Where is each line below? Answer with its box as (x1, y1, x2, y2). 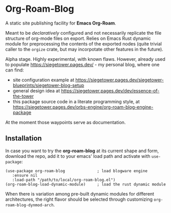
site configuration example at (12, 77, 75, 83)
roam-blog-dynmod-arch (5, 202, 54, 207)
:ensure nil (12, 173, 38, 178)
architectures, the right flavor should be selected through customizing (5, 196, 153, 202)
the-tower (12, 93, 34, 99)
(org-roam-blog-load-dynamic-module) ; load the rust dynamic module (5, 182, 166, 187)
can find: (5, 67, 24, 73)
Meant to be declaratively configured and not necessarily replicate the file (5, 30, 162, 36)
